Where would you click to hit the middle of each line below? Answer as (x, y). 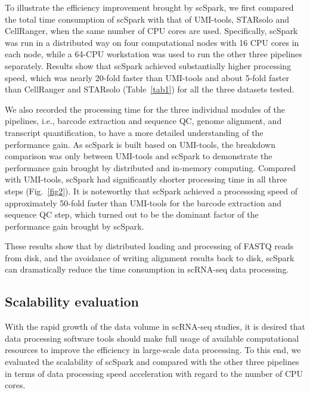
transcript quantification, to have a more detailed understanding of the (134, 132)
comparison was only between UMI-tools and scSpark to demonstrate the (139, 156)
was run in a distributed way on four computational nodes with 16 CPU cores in (152, 42)
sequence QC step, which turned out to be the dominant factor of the (132, 214)
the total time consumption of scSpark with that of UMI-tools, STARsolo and (147, 19)
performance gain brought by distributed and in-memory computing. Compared (151, 167)
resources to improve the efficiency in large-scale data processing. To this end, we (153, 350)
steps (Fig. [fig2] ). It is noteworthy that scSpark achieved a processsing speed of (151, 191)
